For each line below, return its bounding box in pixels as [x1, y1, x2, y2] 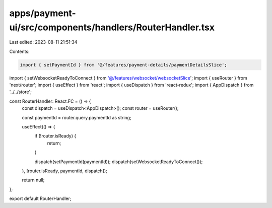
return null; [22, 177, 45, 183]
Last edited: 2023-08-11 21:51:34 [9, 39, 78, 45]
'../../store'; [9, 89, 32, 95]
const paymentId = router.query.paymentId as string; [22, 114, 131, 120]
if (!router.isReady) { [34, 133, 77, 139]
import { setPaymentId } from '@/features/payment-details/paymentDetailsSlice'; [20, 62, 228, 67]
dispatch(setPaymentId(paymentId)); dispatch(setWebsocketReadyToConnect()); [34, 159, 203, 165]
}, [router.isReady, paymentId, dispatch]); [22, 168, 108, 174]
